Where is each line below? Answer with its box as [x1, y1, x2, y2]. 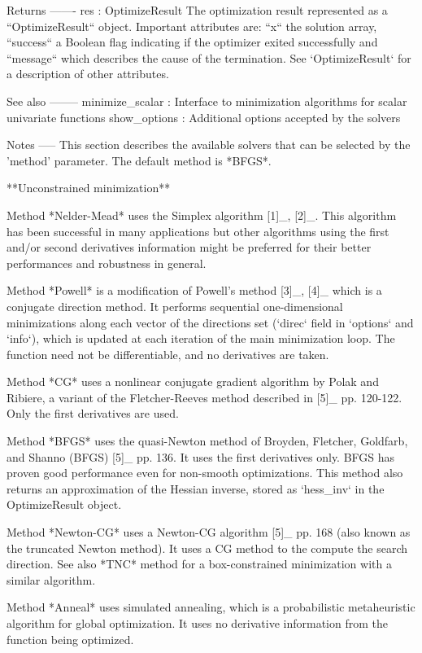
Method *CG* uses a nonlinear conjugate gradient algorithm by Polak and [7, 373, 379, 390]
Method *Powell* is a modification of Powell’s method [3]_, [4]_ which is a [7, 282, 382, 299]
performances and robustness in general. [7, 254, 207, 271]
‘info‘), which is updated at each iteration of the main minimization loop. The [7, 330, 395, 347]
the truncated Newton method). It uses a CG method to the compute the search [7, 539, 408, 556]
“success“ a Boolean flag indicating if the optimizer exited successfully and [7, 33, 378, 50]
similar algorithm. [7, 571, 96, 588]
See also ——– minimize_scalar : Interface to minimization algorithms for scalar [7, 92, 407, 109]
